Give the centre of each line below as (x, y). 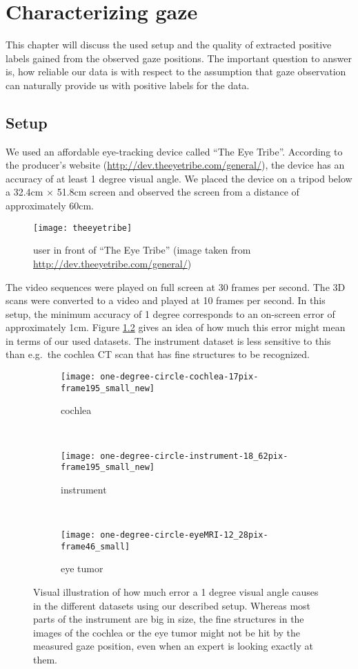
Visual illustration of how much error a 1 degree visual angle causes (176, 591)
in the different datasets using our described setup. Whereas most (172, 605)
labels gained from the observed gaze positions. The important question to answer (179, 58)
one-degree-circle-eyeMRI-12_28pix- (184, 535)
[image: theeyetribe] (83, 228)
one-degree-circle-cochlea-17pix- (179, 377)
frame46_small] (96, 546)
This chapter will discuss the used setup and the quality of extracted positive (169, 45)
